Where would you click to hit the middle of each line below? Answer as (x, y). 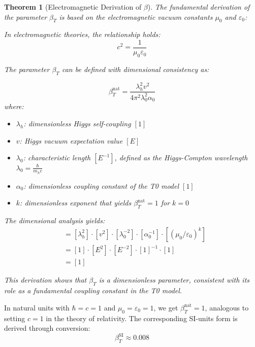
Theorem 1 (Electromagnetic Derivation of (73, 7)
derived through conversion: (47, 328)
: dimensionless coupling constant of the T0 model (101, 185)
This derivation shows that (45, 280)
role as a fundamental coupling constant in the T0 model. (93, 290)
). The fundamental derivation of (199, 7)
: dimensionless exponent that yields (76, 203)
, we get (166, 307)
